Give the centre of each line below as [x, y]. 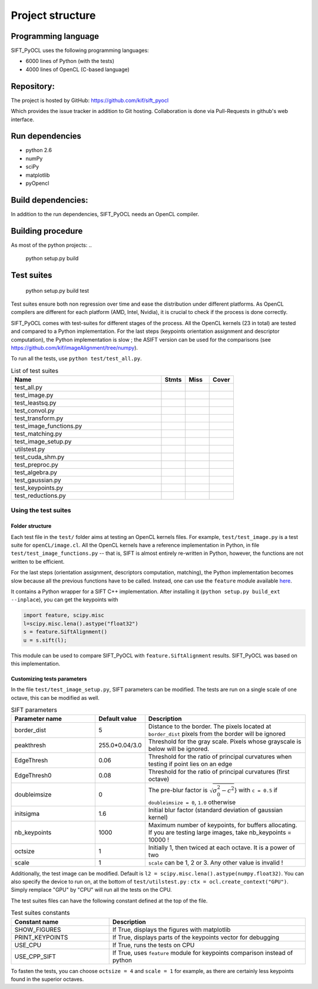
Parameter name [38, 719]
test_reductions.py [40, 496]
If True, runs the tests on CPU [153, 945]
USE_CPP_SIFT [35, 956]
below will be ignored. [179, 749]
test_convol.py [35, 411]
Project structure [53, 15]
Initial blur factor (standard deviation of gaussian [215, 810]
